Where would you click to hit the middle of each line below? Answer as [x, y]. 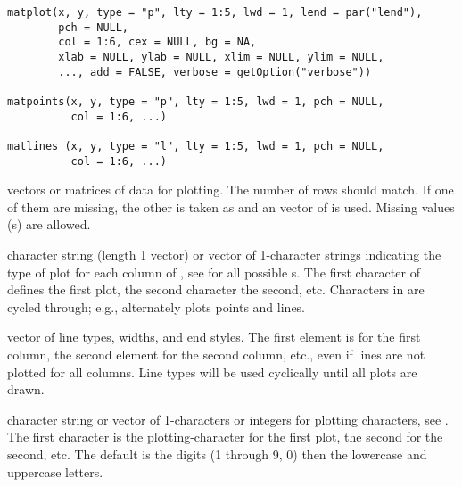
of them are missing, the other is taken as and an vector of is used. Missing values [231, 206]
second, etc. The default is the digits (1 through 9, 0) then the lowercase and [217, 454]
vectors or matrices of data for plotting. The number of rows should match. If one [231, 190]
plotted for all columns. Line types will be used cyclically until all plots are [212, 371]
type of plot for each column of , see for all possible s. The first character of [214, 272]
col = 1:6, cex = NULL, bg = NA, [157, 42]
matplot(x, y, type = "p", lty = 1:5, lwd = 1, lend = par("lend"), [215, 12]
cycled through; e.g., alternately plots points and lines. [157, 306]
